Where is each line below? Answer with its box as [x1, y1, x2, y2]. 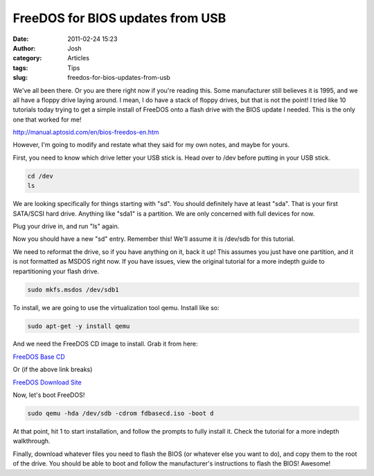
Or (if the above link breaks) [12, 365, 93, 374]
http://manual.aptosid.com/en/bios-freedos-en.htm [12, 128, 159, 137]
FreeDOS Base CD [12, 352, 65, 361]
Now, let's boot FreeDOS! [12, 391, 85, 399]
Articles [67, 54, 90, 62]
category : [12, 54, 42, 62]
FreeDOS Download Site [12, 378, 82, 386]
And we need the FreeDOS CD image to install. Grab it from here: [12, 340, 198, 348]
